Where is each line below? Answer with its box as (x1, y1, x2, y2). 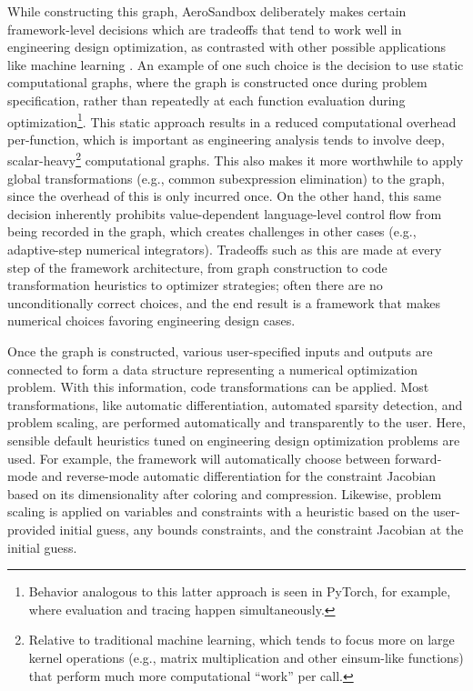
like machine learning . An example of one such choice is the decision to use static (7, 55, 464, 74)
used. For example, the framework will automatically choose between (7, 448, 391, 467)
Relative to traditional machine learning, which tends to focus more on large (28, 630, 455, 649)
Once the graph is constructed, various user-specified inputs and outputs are (7, 342, 433, 360)
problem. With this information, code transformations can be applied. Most (7, 377, 429, 396)
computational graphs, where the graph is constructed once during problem (7, 73, 428, 92)
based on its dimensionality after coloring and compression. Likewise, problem (7, 484, 442, 503)
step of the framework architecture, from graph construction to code (7, 257, 387, 276)
